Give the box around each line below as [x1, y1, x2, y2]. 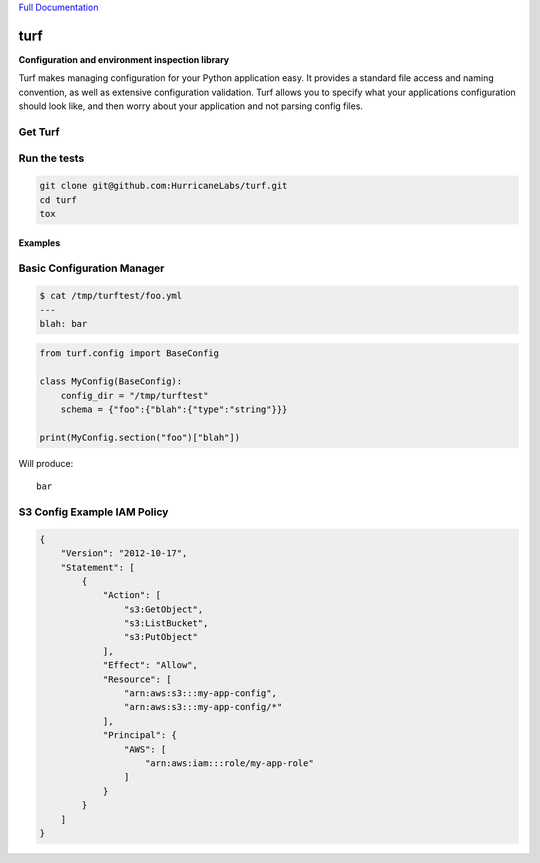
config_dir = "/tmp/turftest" [60, 390, 209, 401]
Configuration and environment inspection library [18, 53, 230, 65]
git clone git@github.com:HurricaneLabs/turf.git [39, 180, 288, 192]
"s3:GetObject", [123, 603, 204, 615]
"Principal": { [102, 730, 177, 741]
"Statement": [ [60, 561, 135, 573]
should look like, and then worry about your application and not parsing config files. [18, 100, 364, 112]
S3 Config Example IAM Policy [18, 505, 169, 519]
